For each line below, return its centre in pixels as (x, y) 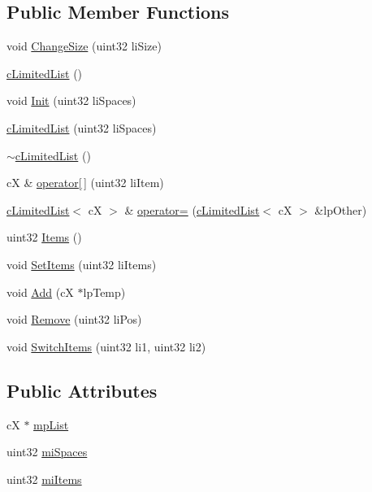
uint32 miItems (44, 479)
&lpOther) (341, 209)
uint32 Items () (44, 237)
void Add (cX (40, 292)
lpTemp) (104, 292)
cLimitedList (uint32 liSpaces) (82, 127)
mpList (51, 424)
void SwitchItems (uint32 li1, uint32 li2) (106, 346)
